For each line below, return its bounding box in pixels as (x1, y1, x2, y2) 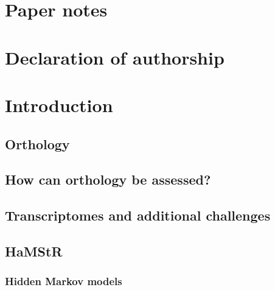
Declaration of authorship (5, 44, 225, 69)
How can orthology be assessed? (5, 170, 211, 189)
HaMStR (5, 241, 63, 260)
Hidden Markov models (5, 274, 122, 289)
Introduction (5, 92, 113, 117)
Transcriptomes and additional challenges (5, 206, 271, 225)
